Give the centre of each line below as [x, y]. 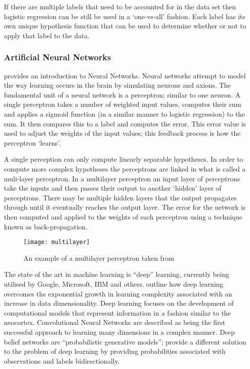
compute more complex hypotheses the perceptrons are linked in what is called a [125, 168]
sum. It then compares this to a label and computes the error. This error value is [125, 123]
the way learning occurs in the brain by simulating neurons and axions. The [117, 85]
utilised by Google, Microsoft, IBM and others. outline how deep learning [114, 283]
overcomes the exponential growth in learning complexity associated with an [118, 293]
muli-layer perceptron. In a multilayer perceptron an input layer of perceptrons [122, 178]
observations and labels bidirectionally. [62, 360]
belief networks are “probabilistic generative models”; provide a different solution [125, 341]
